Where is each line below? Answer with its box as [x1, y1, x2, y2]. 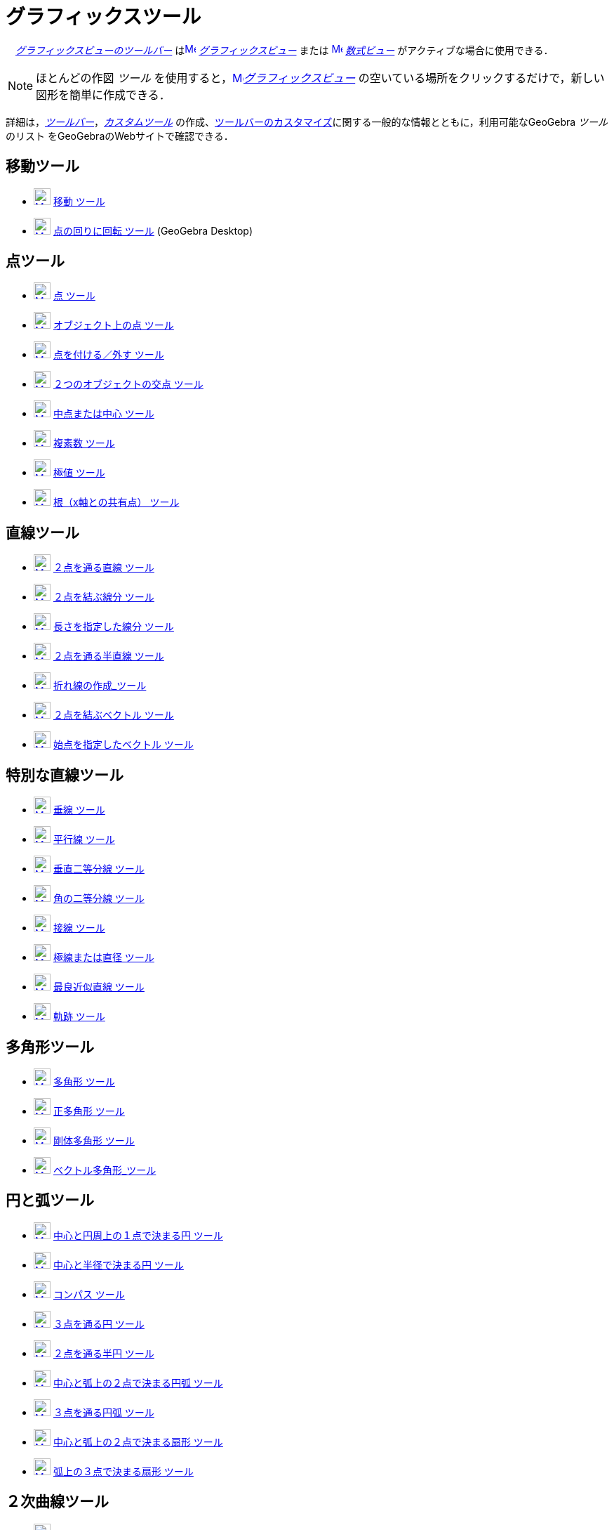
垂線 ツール [53, 804, 105, 816]
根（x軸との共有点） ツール [53, 496, 180, 509]
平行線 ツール [53, 833, 115, 846]
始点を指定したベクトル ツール [53, 738, 194, 751]
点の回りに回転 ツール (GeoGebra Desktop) [53, 224, 253, 237]
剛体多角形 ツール [53, 1134, 135, 1146]
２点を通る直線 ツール [53, 561, 154, 574]
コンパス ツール [53, 1288, 125, 1300]
